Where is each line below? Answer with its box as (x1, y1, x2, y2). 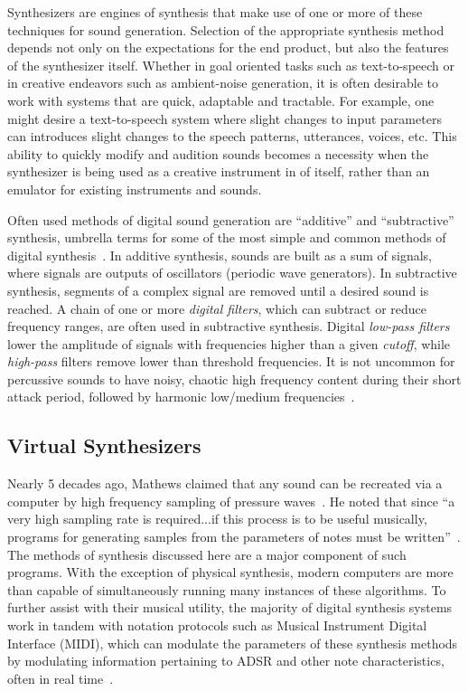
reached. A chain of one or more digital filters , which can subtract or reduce (7, 298, 426, 317)
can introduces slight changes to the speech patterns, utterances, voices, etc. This (7, 127, 457, 146)
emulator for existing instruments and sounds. (7, 179, 262, 198)
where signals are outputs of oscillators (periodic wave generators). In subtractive (7, 263, 457, 282)
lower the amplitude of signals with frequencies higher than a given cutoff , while (7, 334, 451, 353)
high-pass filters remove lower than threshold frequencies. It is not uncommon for (7, 352, 455, 371)
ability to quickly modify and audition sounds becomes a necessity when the (7, 144, 429, 163)
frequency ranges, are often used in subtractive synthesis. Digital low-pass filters (7, 317, 450, 336)
